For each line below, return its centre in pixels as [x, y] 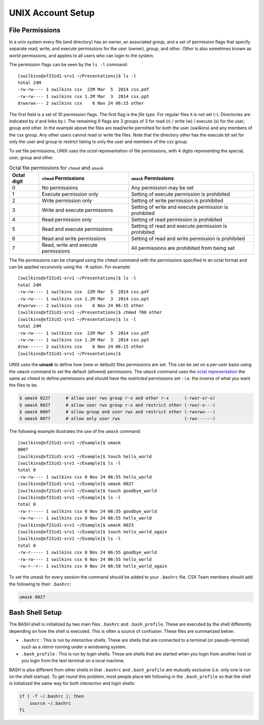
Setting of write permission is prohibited [177, 200]
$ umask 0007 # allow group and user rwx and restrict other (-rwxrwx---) [117, 412]
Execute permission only [70, 194]
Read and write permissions [74, 239]
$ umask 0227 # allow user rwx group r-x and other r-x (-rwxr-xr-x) [117, 398]
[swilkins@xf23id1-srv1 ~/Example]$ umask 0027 [76, 484]
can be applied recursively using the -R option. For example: [70, 267]
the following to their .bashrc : [40, 584]
